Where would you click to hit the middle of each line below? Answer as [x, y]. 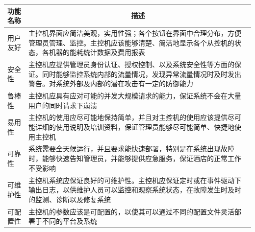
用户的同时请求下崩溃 [63, 105]
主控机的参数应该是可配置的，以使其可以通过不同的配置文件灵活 [131, 211]
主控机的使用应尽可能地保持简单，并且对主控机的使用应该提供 [128, 117]
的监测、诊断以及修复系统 [69, 199]
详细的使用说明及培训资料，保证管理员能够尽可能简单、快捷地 [135, 127]
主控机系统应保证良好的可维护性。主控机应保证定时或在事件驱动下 [135, 180]
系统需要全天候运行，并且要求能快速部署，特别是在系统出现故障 [131, 149]
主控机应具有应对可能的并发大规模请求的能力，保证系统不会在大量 [135, 95]
